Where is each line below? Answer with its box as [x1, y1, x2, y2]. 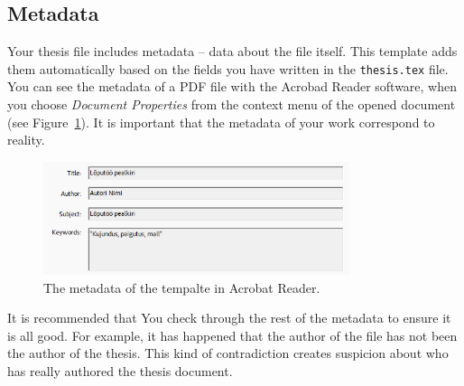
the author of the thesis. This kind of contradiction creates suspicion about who [7, 344, 449, 362]
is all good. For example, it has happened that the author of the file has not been [7, 325, 458, 344]
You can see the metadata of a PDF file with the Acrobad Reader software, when [7, 77, 458, 96]
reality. [7, 130, 45, 149]
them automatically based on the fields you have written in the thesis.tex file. [7, 59, 449, 78]
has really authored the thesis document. [7, 362, 233, 381]
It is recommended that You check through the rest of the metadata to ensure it [7, 308, 451, 327]
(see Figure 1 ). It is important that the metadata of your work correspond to [7, 112, 435, 131]
